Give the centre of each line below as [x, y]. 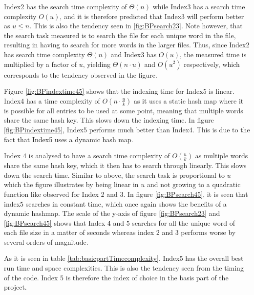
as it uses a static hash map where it [189, 100]
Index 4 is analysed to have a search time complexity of [87, 156]
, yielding [97, 64]
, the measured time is [213, 54]
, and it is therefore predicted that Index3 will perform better [152, 16]
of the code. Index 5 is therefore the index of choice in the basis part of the [116, 277]
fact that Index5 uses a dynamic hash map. [69, 139]
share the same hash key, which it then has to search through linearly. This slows [125, 165]
